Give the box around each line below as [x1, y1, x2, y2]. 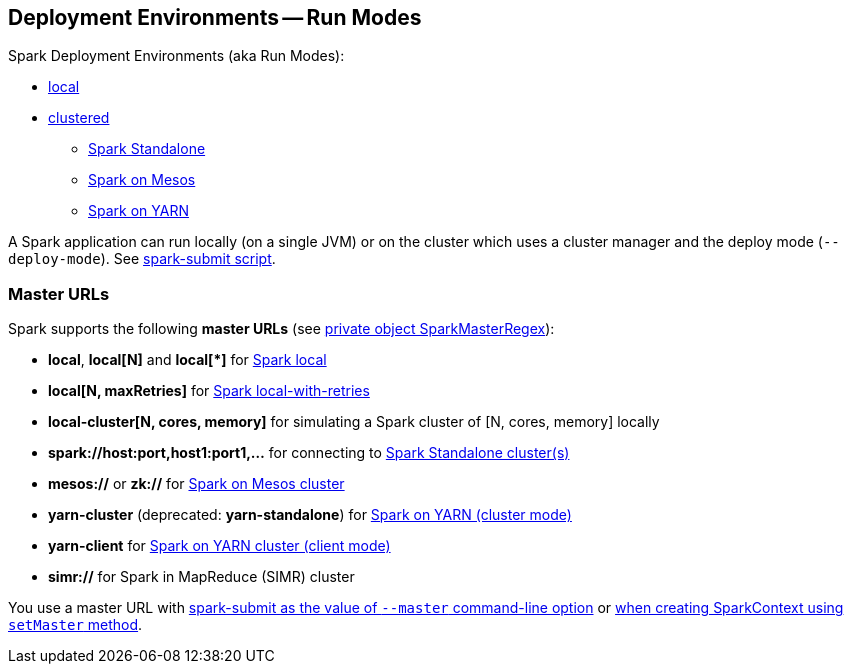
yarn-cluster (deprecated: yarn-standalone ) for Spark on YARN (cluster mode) [48, 506, 572, 524]
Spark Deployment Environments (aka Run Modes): [8, 47, 345, 65]
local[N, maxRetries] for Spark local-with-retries [48, 382, 370, 400]
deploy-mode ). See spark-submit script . [8, 250, 276, 268]
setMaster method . [8, 616, 143, 634]
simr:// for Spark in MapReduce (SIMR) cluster [48, 568, 355, 586]
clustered [48, 109, 110, 127]
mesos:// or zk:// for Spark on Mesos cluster [48, 475, 345, 493]
